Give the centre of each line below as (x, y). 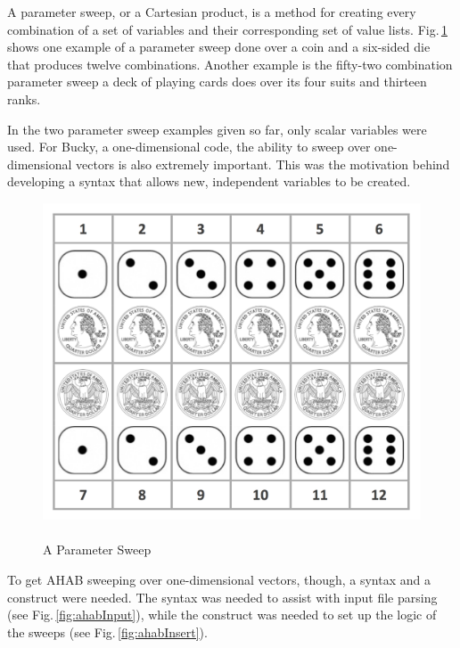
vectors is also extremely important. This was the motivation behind (263, 164)
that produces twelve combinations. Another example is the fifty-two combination (230, 64)
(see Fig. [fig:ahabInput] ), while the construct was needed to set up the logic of (222, 615)
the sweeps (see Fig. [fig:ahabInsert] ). (107, 632)
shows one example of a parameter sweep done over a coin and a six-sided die (219, 47)
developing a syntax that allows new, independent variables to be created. (209, 181)
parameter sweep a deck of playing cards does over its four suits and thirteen (217, 82)
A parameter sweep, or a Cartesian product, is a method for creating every (212, 12)
